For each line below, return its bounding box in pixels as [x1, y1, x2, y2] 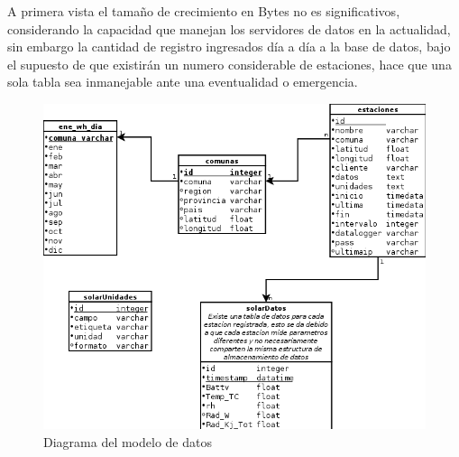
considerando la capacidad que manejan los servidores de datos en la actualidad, [7, 19, 451, 38]
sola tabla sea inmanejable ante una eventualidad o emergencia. [7, 72, 358, 91]
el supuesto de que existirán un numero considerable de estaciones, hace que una [7, 54, 452, 73]
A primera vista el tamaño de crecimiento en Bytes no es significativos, [7, 2, 400, 20]
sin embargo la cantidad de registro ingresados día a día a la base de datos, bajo [7, 37, 451, 56]
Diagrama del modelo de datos [43, 432, 212, 451]
